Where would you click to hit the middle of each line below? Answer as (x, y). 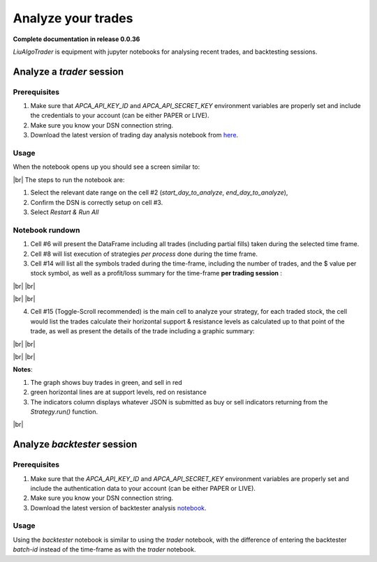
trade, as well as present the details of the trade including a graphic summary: (142, 331)
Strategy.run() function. (64, 411)
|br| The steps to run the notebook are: (69, 180)
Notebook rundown (46, 230)
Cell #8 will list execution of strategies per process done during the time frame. (144, 254)
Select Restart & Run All (65, 212)
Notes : (23, 370)
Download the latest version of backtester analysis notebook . (118, 508)
